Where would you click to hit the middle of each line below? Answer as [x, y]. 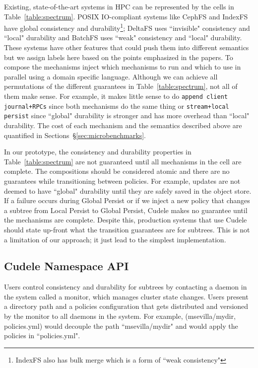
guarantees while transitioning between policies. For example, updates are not [122, 181]
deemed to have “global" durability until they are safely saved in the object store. [128, 190]
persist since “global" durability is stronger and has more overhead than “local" [127, 115]
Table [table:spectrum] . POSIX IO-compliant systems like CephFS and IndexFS [126, 16]
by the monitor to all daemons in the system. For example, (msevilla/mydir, [120, 316]
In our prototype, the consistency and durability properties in [98, 152]
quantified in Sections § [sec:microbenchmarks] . [75, 135]
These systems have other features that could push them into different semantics [127, 47]
